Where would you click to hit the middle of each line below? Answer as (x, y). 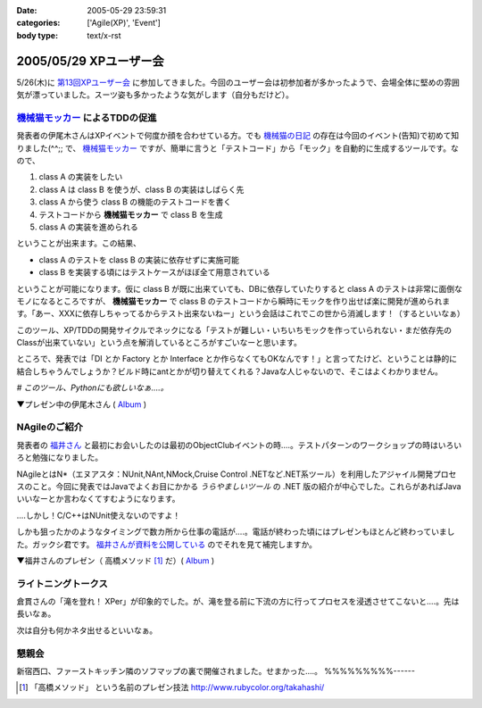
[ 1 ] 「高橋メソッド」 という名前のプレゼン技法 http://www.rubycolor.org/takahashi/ (172, 687)
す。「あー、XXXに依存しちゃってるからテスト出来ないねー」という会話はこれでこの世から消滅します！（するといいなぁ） (241, 313)
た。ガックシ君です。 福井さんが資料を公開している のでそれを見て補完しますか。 (166, 544)
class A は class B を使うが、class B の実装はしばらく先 (141, 189)
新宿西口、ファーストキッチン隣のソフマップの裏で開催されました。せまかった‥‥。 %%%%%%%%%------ (216, 671)
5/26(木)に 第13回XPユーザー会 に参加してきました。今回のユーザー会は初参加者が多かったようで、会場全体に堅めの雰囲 (238, 82)
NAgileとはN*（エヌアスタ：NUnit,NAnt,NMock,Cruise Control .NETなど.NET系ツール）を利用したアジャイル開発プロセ (237, 474)
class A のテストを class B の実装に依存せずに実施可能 (139, 260)
